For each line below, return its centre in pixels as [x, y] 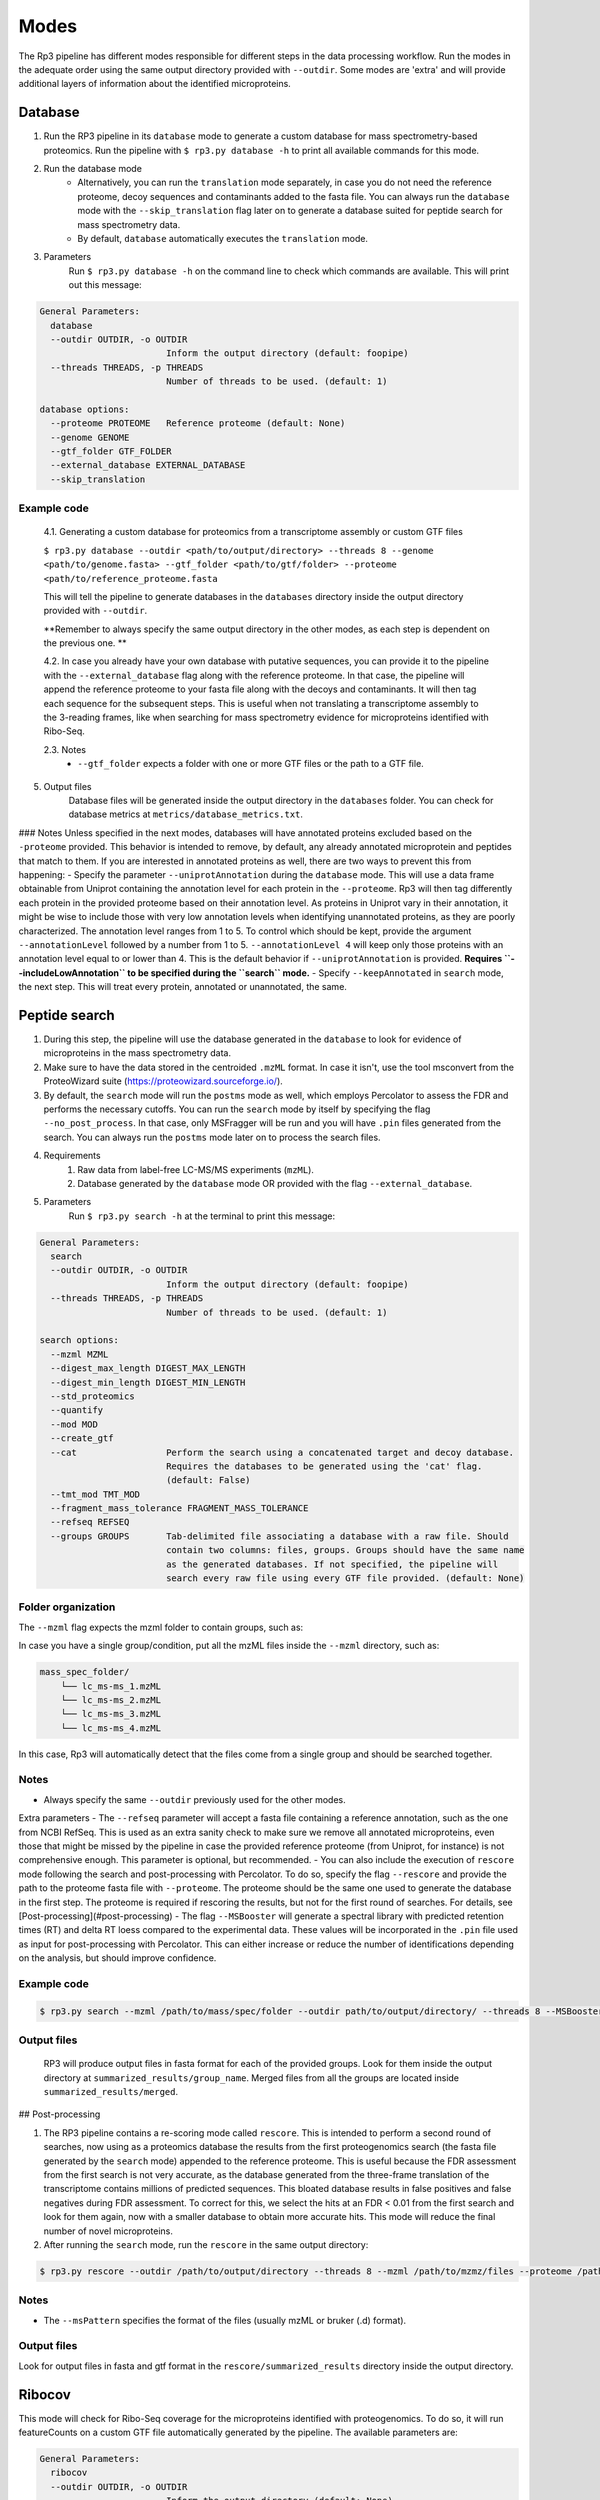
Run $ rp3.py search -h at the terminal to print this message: [202, 1216]
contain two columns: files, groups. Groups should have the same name [345, 1550]
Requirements [72, 1156]
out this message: [105, 285]
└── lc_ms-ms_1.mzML [111, 1686]
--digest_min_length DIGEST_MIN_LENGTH [148, 1382]
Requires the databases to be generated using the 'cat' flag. [324, 1466]
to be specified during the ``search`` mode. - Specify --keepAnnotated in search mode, [315, 972]
